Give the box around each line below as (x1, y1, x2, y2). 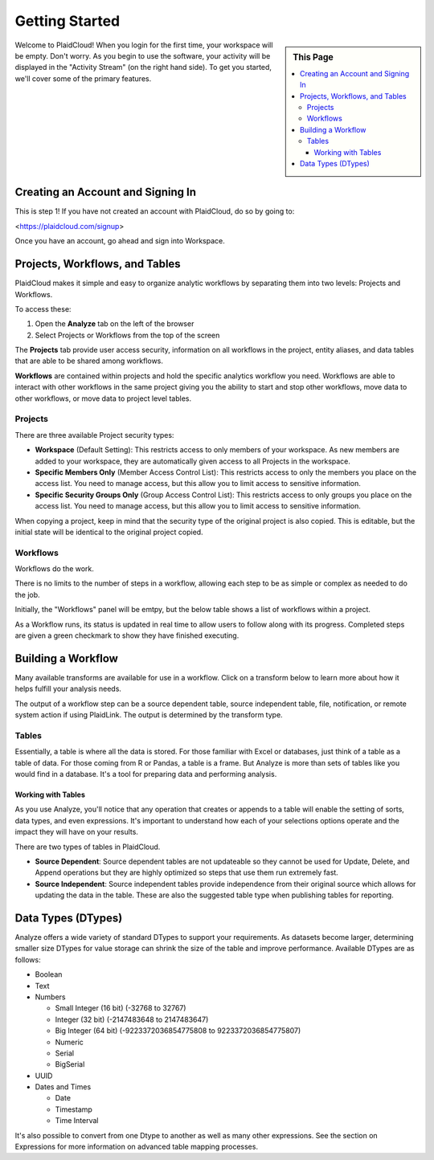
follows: (14, 954, 41, 964)
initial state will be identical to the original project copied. (14, 527, 204, 537)
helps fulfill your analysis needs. (14, 684, 122, 694)
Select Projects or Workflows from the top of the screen (35, 330, 220, 340)
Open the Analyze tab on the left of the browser (35, 319, 194, 329)
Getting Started (14, 12, 121, 30)
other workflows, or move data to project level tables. (14, 394, 192, 403)
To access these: (14, 304, 72, 313)
